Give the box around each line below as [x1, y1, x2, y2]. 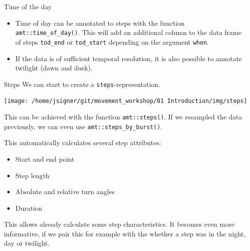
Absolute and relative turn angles [15, 186, 115, 197]
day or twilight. [4, 238, 50, 248]
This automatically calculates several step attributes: [4, 137, 161, 148]
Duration [15, 202, 42, 213]
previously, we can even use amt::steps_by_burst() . [4, 121, 163, 131]
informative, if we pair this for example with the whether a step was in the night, [4, 228, 246, 238]
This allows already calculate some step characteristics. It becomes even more [4, 219, 234, 229]
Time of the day [4, 1, 52, 11]
